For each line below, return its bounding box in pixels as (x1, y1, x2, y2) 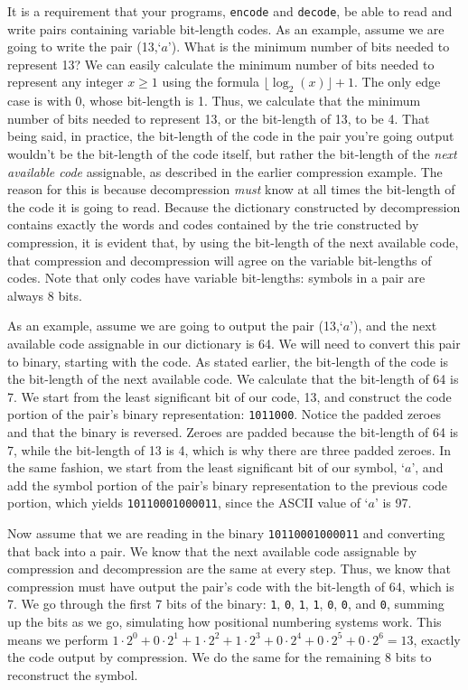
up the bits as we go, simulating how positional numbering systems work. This (7, 612, 442, 631)
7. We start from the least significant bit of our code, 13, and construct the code (7, 387, 452, 406)
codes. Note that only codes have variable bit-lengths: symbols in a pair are (7, 268, 426, 287)
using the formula (162, 72, 259, 91)
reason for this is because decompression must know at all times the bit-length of (7, 180, 455, 199)
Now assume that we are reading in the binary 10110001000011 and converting (7, 524, 445, 543)
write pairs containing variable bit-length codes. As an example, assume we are (7, 19, 445, 38)
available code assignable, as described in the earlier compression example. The (7, 162, 443, 181)
